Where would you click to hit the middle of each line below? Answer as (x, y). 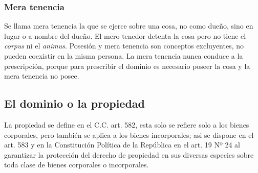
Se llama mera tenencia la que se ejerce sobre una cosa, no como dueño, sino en (129, 26)
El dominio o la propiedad (74, 103)
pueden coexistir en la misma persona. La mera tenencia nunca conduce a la (124, 56)
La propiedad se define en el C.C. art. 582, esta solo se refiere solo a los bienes (127, 124)
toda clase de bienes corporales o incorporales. (77, 165)
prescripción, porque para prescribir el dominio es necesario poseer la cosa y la (127, 66)
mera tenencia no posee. (42, 76)
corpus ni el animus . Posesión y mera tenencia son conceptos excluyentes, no (124, 46)
